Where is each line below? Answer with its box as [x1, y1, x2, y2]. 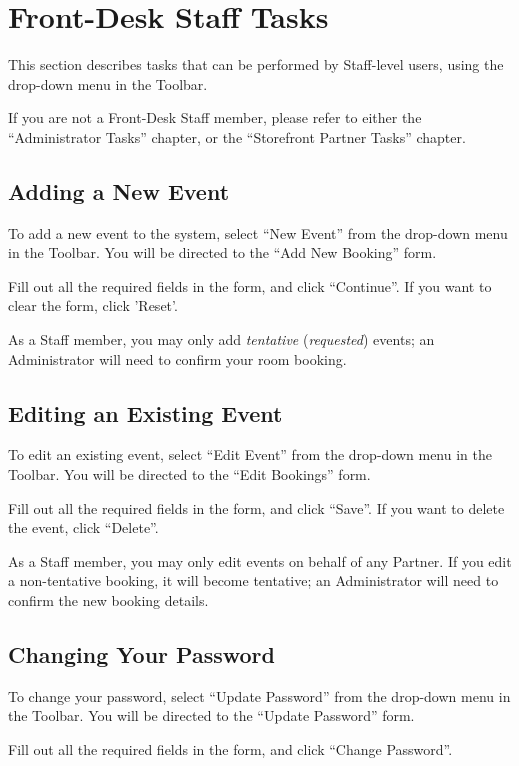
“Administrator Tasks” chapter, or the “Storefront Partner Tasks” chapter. [8, 126, 466, 147]
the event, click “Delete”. [8, 517, 159, 538]
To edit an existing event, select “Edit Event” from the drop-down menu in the [8, 444, 492, 465]
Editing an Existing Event [8, 397, 283, 428]
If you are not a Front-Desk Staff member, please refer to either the [8, 107, 422, 128]
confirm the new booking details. [8, 590, 209, 611]
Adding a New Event [8, 175, 230, 206]
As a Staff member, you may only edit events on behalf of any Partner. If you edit [8, 550, 512, 571]
